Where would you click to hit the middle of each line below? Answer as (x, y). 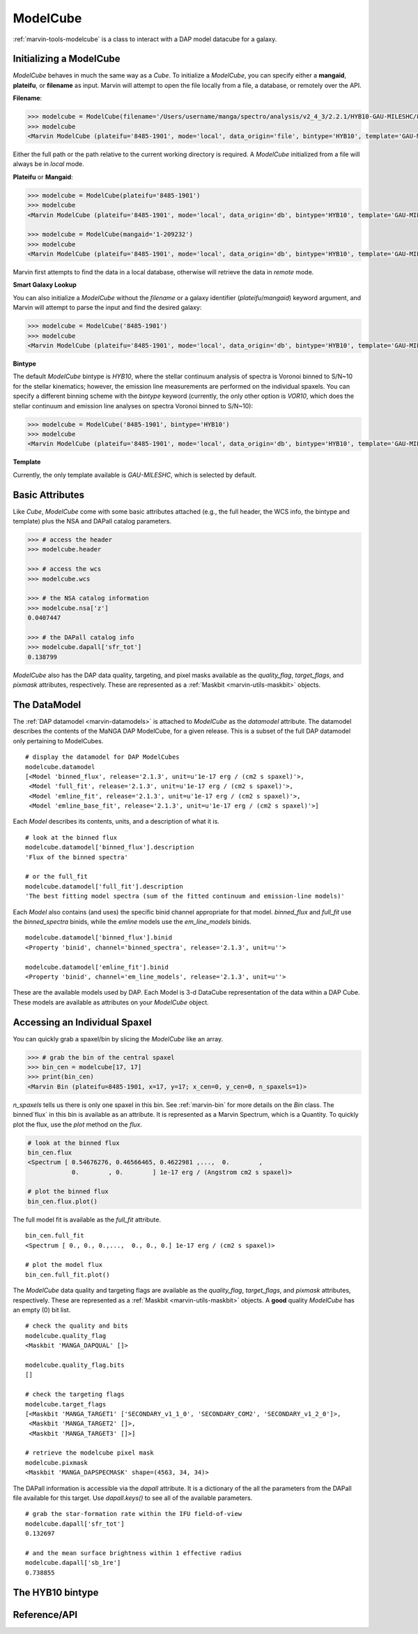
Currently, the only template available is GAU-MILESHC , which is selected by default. (135, 475)
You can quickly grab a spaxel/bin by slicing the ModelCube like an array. (118, 1039)
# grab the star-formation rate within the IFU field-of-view (134, 1514)
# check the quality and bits (77, 1326)
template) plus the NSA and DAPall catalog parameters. (92, 521)
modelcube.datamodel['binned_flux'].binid (99, 938)
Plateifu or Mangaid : (43, 177)
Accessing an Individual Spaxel (82, 1022)
